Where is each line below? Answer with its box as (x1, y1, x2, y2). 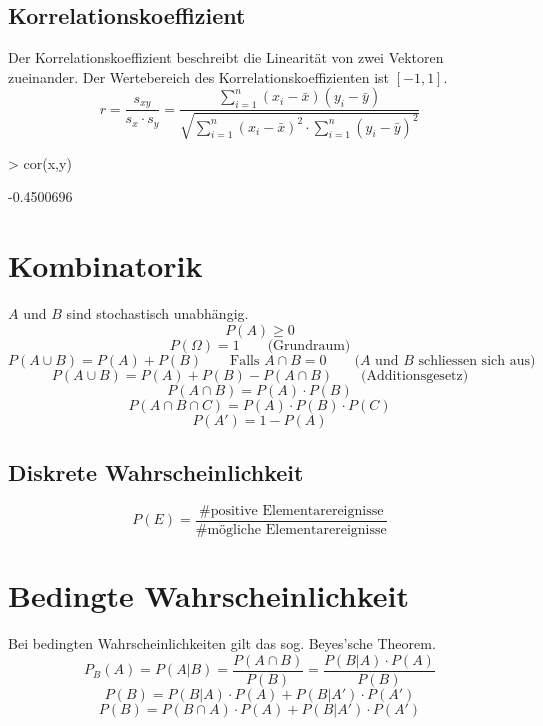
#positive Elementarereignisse (199, 503, 384, 518)
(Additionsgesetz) (361, 368, 469, 383)
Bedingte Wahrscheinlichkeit (8, 575, 409, 616)
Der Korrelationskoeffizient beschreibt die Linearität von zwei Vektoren (8, 47, 444, 68)
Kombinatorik (8, 245, 203, 286)
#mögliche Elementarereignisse (195, 522, 387, 537)
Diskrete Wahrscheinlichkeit (8, 457, 304, 488)
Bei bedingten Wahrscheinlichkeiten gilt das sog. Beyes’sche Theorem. (8, 633, 436, 654)
